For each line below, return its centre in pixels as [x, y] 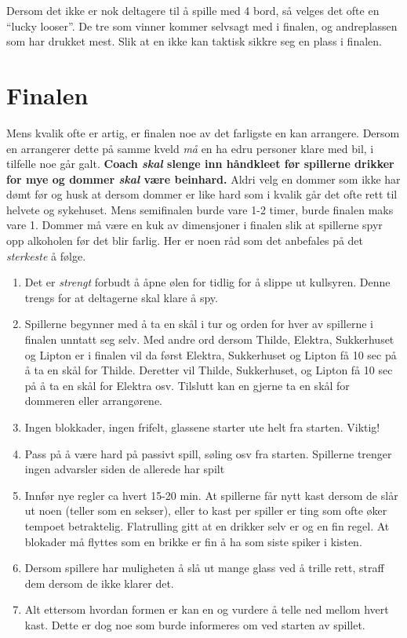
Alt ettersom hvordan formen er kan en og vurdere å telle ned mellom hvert [207, 609]
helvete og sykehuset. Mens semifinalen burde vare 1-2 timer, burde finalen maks [200, 209]
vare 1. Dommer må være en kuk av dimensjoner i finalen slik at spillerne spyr [194, 225]
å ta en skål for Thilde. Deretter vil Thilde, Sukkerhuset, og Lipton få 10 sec [209, 370]
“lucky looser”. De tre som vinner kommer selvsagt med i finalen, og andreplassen [202, 26]
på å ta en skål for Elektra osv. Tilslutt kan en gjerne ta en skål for [187, 385]
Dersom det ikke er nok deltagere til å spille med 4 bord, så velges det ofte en [193, 10]
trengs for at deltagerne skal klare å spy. [121, 297]
